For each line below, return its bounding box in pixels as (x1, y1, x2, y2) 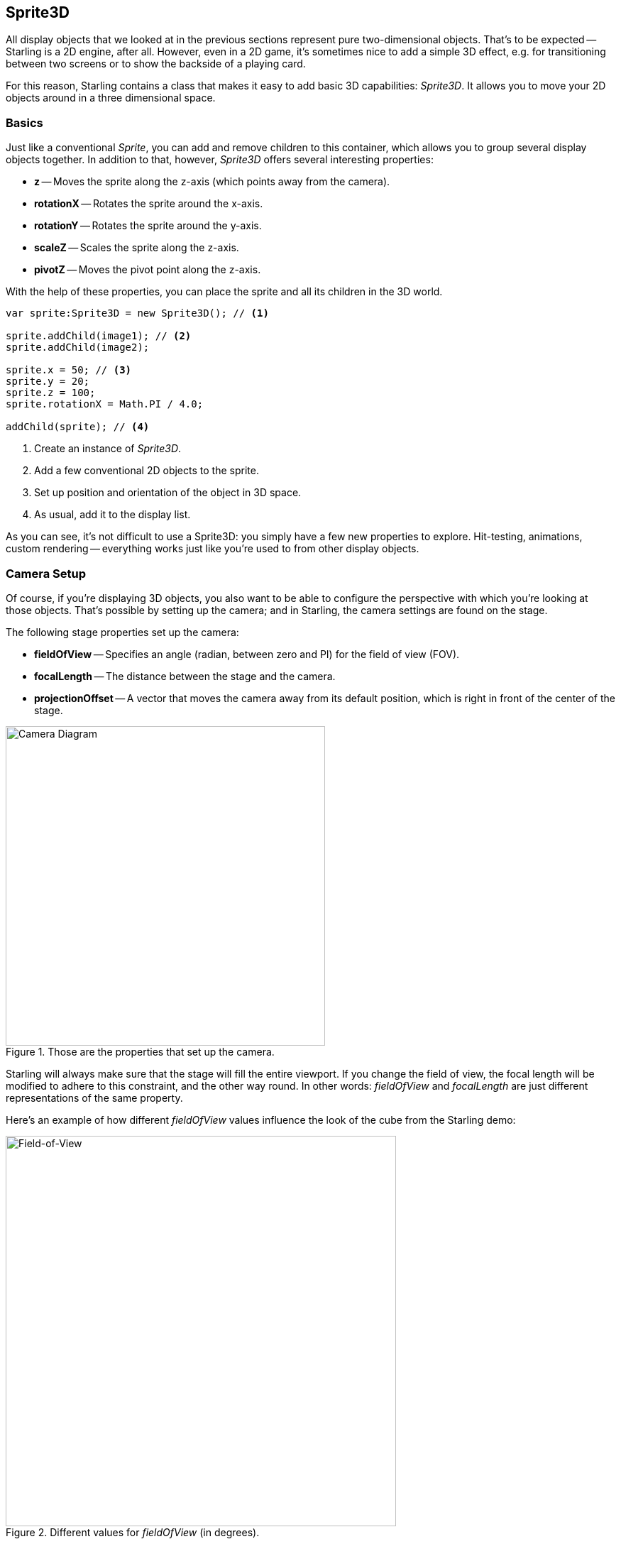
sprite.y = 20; (6, 376, 90, 388)
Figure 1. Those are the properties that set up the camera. (6, 1045, 275, 1058)
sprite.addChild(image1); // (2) (6, 330, 192, 342)
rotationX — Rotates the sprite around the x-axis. (34, 197, 263, 210)
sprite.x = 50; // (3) (6, 364, 132, 376)
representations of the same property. (6, 1091, 183, 1104)
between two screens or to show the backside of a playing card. (6, 58, 306, 70)
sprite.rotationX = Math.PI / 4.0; (6, 398, 204, 410)
